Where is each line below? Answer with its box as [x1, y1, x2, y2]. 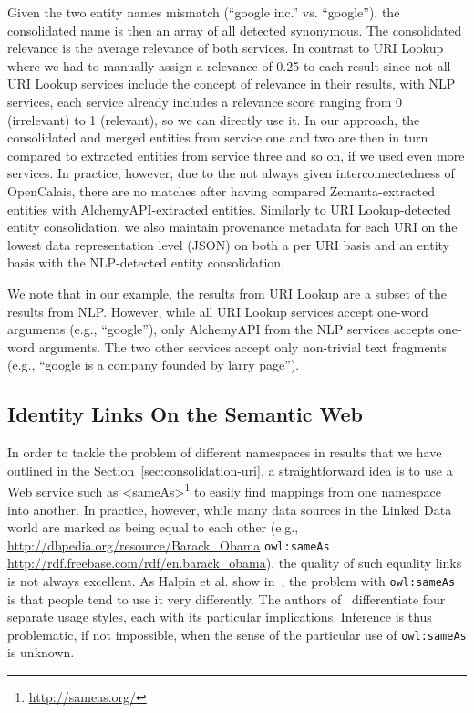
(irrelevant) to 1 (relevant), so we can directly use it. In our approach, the [7, 110, 420, 129]
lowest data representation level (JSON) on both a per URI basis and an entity [7, 235, 449, 254]
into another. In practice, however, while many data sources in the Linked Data [7, 499, 452, 519]
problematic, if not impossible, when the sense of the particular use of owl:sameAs [7, 624, 467, 644]
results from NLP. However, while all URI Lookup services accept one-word [7, 301, 428, 320]
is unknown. [7, 643, 75, 662]
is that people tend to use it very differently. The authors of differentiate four [7, 589, 446, 608]
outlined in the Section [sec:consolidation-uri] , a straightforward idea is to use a [7, 460, 453, 479]
